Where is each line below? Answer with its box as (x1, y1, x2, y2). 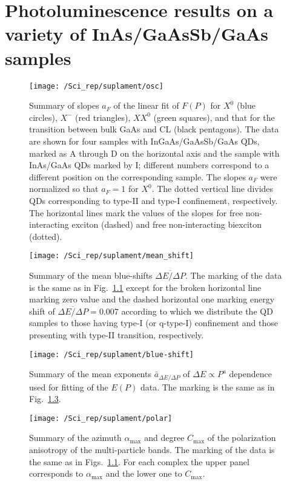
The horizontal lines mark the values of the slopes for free (29, 206, 243, 219)
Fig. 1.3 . (29, 392, 61, 405)
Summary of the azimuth (29, 431, 122, 444)
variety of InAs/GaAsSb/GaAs (5, 21, 268, 46)
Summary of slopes (29, 99, 99, 112)
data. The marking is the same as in (140, 380, 275, 393)
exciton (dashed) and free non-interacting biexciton (71, 218, 262, 231)
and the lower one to (105, 467, 182, 480)
